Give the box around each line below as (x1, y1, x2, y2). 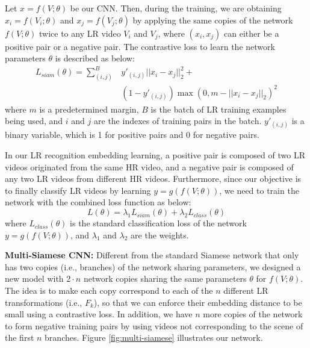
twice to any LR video (39, 26, 121, 39)
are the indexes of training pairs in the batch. (94, 114, 262, 127)
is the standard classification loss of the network (70, 217, 247, 229)
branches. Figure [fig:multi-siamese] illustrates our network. (45, 331, 263, 344)
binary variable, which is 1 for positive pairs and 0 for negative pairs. (5, 128, 259, 141)
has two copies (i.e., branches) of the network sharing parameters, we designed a (5, 260, 301, 273)
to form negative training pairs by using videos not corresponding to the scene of (5, 319, 303, 332)
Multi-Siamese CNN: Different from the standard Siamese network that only (5, 249, 299, 261)
